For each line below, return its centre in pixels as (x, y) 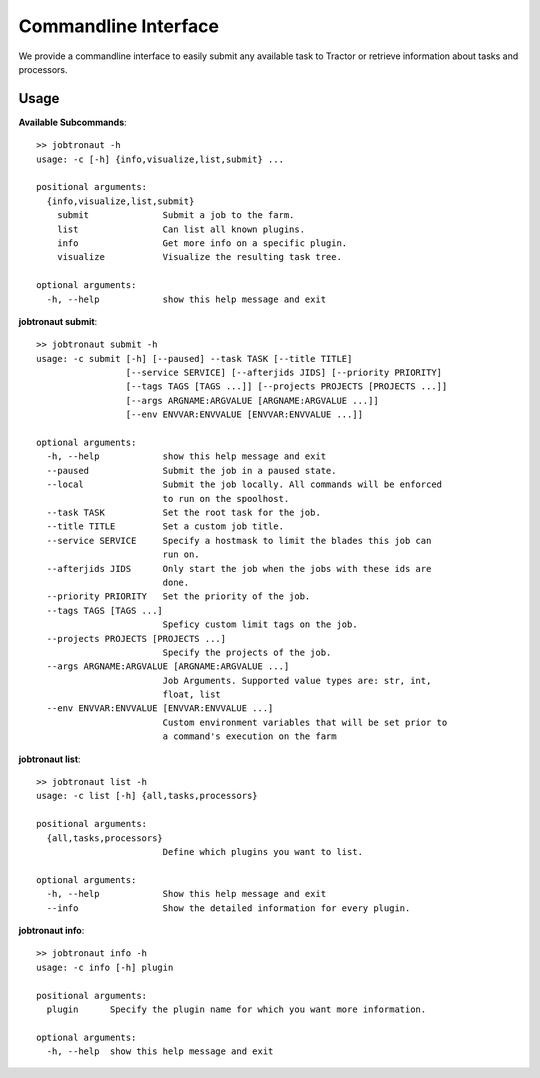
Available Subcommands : (72, 122)
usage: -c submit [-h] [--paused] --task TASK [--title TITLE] (194, 358)
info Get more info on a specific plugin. (202, 243)
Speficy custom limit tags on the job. (260, 624)
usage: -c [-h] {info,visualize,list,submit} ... (160, 159)
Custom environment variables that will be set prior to (305, 722)
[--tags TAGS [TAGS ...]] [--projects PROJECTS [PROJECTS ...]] (286, 386)
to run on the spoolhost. (226, 498)
